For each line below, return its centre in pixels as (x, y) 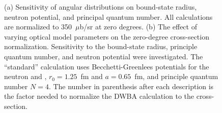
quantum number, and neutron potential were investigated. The (104, 56)
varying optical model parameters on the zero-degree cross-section (107, 36)
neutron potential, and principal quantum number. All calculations (108, 16)
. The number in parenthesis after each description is (131, 86)
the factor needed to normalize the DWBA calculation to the (99, 96)
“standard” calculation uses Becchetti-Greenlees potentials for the (107, 66)
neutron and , (25, 76)
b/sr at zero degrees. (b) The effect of (138, 27)
